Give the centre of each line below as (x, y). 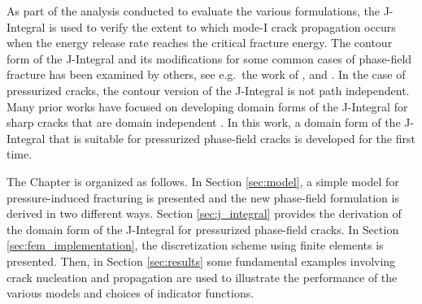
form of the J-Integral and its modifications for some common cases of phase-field (209, 58)
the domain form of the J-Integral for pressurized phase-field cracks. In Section (203, 229)
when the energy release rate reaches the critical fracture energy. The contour (200, 43)
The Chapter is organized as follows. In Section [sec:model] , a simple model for (203, 181)
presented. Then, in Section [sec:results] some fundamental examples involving (201, 261)
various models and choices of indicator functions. (131, 293)
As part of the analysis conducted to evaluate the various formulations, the (194, 11)
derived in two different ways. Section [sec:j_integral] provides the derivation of (204, 213)
